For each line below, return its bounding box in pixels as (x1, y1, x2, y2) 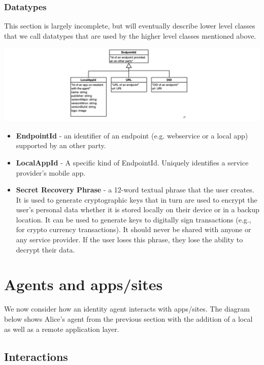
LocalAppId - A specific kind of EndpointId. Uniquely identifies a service (16, 157, 249, 167)
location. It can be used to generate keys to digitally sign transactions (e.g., (16, 214, 251, 224)
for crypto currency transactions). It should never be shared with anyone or (16, 224, 251, 235)
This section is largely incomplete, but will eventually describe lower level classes (4, 20, 255, 31)
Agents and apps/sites (4, 274, 163, 295)
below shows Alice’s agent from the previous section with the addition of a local (4, 313, 253, 324)
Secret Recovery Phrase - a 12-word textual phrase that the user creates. (16, 184, 254, 195)
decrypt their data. (16, 244, 75, 255)
